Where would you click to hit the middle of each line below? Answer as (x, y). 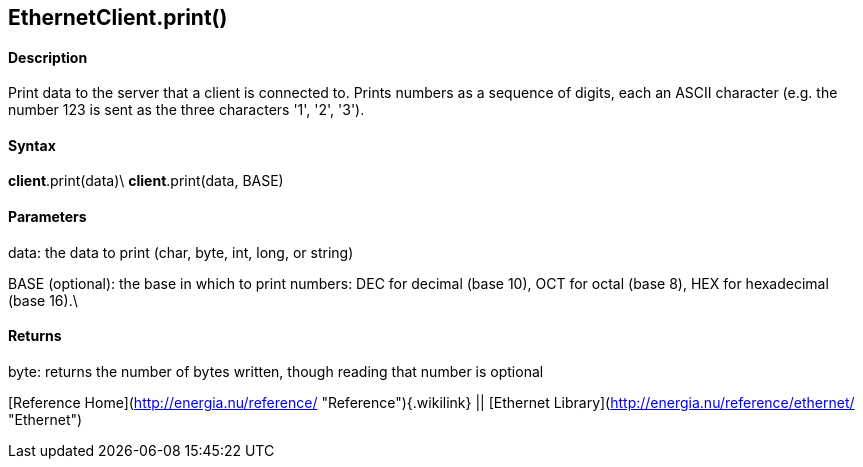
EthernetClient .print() (118, 17)
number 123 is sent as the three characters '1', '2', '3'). (186, 110)
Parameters (47, 217)
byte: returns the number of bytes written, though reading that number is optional (276, 371)
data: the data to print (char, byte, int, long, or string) (181, 252)
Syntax (32, 145)
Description (48, 57)
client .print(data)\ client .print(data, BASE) (146, 181)
